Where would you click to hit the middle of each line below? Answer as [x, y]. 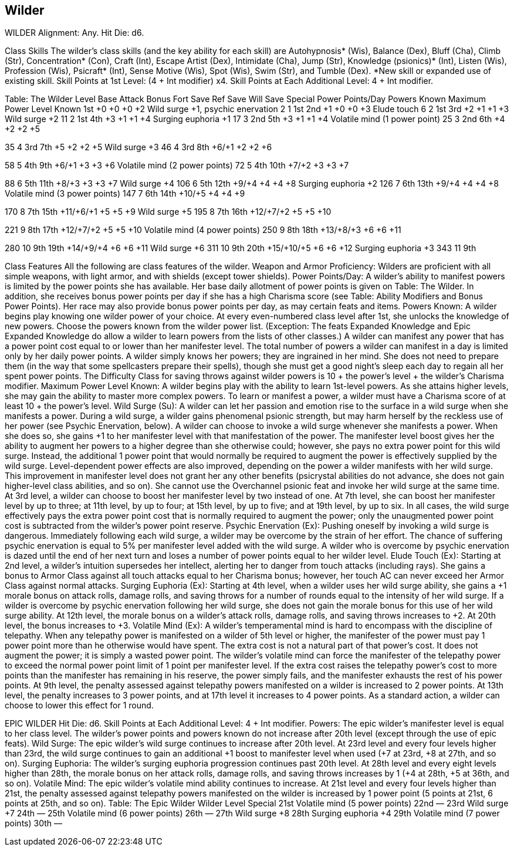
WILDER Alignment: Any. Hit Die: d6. [75, 33]
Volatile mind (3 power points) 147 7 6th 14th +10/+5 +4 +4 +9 [125, 194]
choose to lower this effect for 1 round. [79, 705]
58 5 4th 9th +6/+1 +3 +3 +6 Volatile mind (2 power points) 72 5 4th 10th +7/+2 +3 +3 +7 [177, 166]
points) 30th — [33, 823]
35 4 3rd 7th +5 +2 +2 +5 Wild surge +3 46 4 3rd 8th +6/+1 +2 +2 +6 [138, 147]
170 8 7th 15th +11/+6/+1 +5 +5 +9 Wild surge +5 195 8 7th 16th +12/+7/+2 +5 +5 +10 [168, 212]
